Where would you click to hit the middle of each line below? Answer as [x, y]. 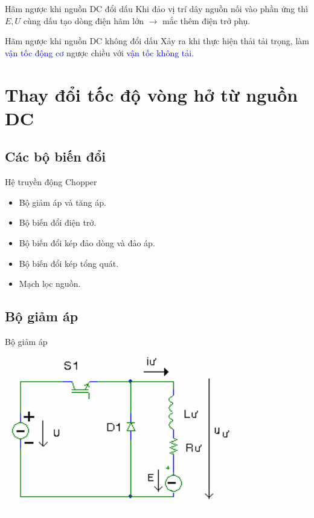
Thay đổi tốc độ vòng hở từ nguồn [152, 94]
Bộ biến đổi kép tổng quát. [69, 263]
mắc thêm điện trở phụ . [207, 20]
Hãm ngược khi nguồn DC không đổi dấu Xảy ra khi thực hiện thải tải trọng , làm [157, 41]
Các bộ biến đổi [56, 156]
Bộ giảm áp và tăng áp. [62, 202]
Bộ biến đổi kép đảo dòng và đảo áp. [87, 242]
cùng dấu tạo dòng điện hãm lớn [83, 20]
